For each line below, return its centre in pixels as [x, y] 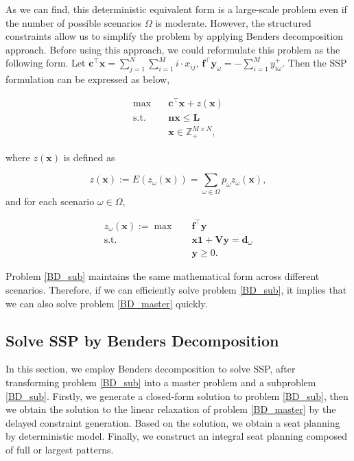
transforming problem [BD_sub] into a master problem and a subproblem [161, 382]
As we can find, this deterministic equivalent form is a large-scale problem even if [176, 9]
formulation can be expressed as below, [88, 79]
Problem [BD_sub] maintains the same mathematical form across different [163, 276]
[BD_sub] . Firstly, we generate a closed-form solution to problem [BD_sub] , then [177, 395]
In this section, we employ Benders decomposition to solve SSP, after [151, 369]
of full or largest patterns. [60, 449]
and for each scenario [50, 201]
